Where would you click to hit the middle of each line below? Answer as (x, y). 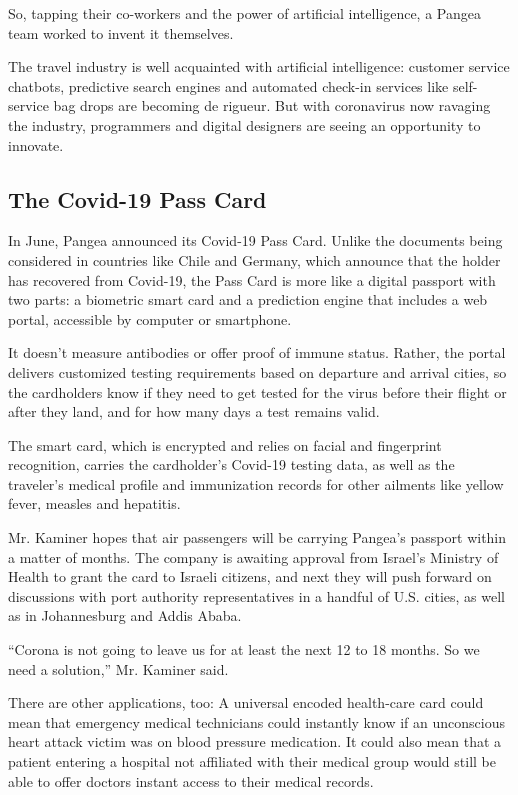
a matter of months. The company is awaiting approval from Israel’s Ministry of (253, 556)
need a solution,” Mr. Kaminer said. (118, 668)
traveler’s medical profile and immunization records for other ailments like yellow (256, 483)
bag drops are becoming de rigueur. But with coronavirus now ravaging (272, 105)
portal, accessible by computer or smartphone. (150, 318)
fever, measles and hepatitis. (94, 503)
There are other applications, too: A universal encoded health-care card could (246, 702)
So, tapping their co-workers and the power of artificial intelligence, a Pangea (244, 13)
